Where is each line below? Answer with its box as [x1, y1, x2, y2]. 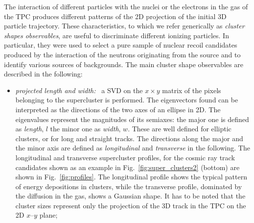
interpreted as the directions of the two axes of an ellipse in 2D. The [15, 104, 221, 114]
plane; [39, 210, 58, 220]
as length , [15, 124, 44, 134]
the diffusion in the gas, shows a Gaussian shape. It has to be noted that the [15, 191, 246, 201]
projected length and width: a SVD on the [15, 85, 143, 95]
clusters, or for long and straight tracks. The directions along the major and [15, 133, 243, 143]
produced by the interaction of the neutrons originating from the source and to [4, 49, 241, 59]
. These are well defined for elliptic [128, 124, 231, 134]
